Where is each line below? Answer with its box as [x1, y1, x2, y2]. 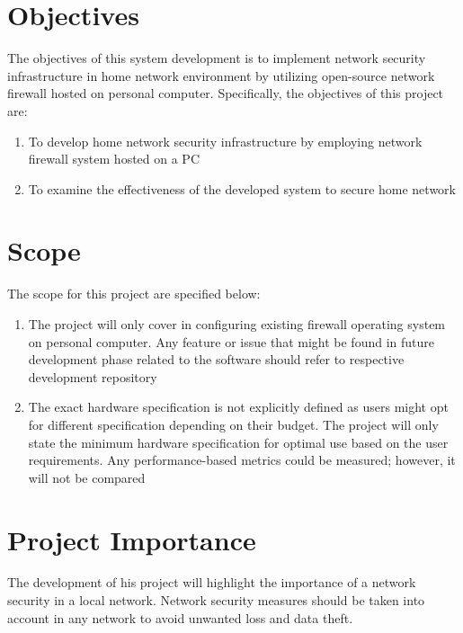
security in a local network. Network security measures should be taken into [7, 591, 425, 610]
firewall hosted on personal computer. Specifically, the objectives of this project [7, 84, 444, 103]
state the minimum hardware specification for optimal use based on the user [28, 432, 449, 451]
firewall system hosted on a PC [28, 149, 200, 168]
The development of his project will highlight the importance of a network [7, 573, 416, 592]
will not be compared [28, 468, 146, 486]
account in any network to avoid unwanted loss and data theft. [7, 608, 353, 627]
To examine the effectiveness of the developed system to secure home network [28, 179, 456, 198]
